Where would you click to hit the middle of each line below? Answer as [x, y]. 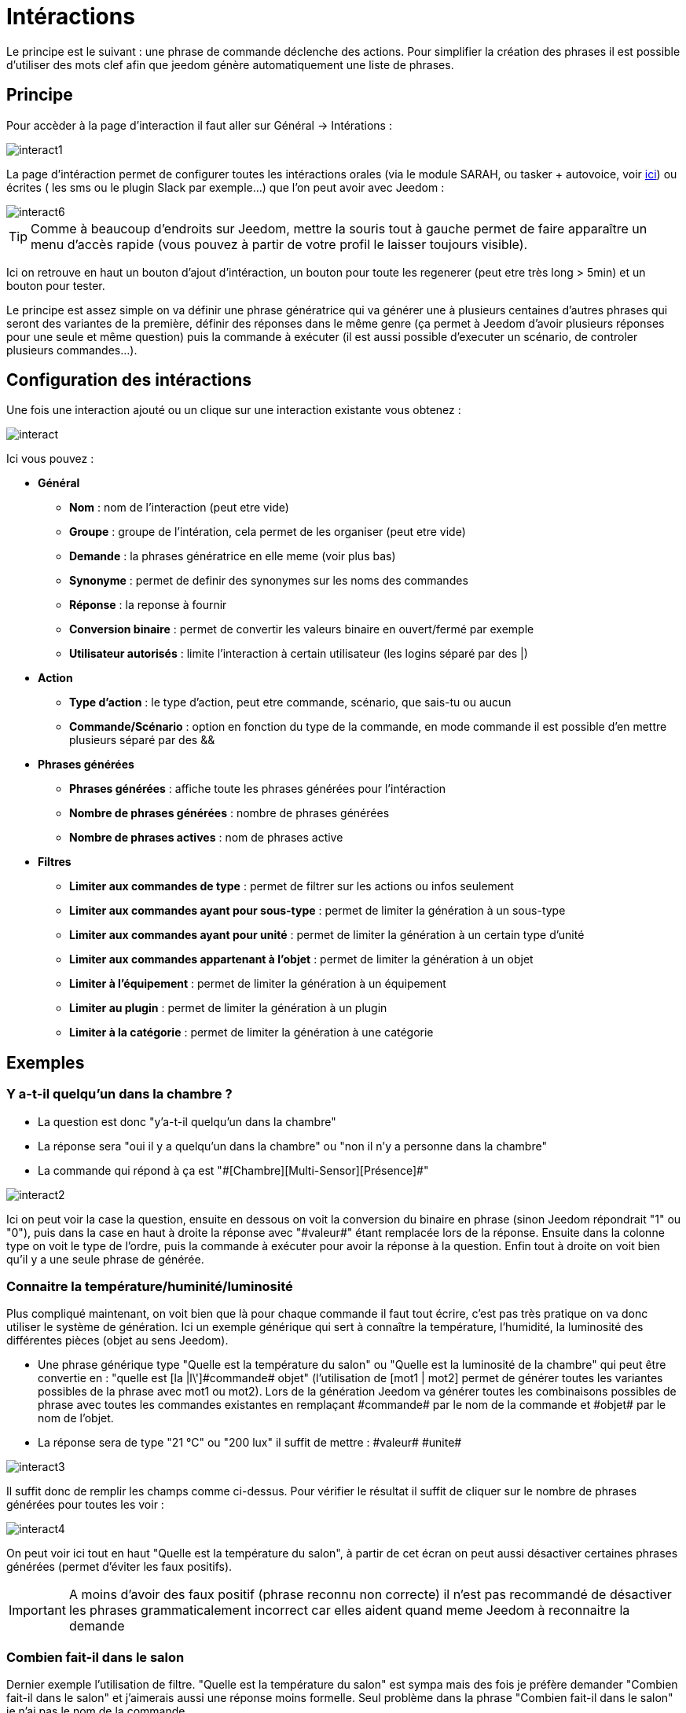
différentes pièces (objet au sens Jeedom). [117, 1341]
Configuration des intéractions [129, 380]
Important [37, 1610]
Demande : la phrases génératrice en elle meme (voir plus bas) [233, 556]
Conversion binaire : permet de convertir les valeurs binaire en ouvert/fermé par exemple [302, 629]
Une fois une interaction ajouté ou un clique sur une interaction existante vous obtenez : [234, 410]
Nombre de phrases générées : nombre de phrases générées [229, 813]
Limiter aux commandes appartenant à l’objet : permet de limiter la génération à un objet [301, 959]
